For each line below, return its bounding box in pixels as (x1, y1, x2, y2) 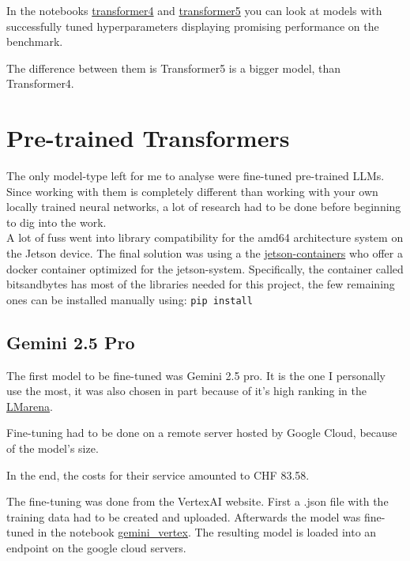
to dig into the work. (6, 213, 107, 230)
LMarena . (6, 397, 53, 414)
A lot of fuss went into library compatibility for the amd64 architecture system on (6, 229, 404, 246)
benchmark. (6, 33, 63, 50)
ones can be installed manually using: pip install (6, 291, 253, 307)
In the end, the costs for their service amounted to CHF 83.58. (6, 466, 310, 483)
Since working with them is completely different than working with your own (6, 183, 378, 199)
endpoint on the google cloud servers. (6, 540, 186, 556)
